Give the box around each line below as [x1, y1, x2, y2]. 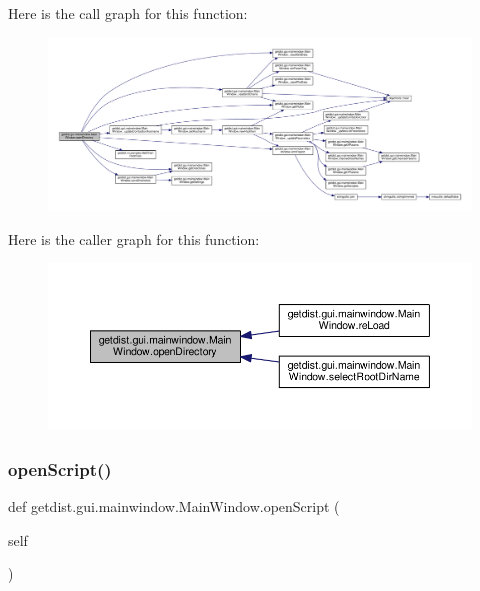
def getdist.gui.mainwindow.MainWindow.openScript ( [8, 496, 340, 517]
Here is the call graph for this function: [8, 3, 248, 23]
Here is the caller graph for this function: [8, 228, 260, 249]
